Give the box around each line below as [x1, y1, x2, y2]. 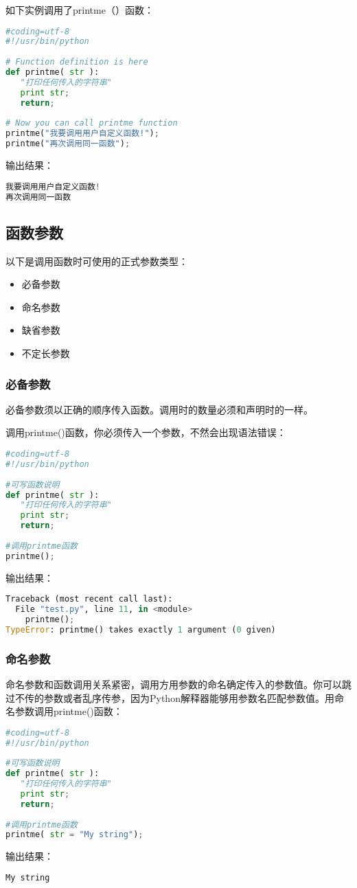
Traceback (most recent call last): [5, 594, 173, 604]
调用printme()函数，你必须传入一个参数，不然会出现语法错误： [5, 425, 286, 440]
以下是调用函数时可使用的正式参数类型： [5, 253, 188, 268]
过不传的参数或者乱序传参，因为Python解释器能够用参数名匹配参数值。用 [5, 690, 334, 705]
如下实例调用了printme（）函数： [5, 3, 154, 16]
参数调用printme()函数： [14, 704, 123, 718]
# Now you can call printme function [5, 118, 178, 128]
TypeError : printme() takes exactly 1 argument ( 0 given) [5, 624, 276, 635]
